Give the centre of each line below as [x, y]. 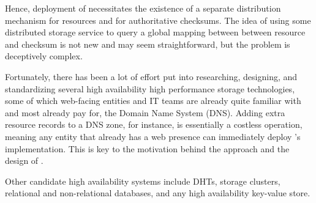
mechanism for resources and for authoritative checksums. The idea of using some [158, 20]
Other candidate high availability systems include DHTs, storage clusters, [143, 181]
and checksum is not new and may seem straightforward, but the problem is [148, 44]
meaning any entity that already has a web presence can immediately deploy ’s [153, 136]
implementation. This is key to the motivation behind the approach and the [147, 148]
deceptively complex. [44, 56]
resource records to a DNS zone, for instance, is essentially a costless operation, [154, 124]
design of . [24, 161]
